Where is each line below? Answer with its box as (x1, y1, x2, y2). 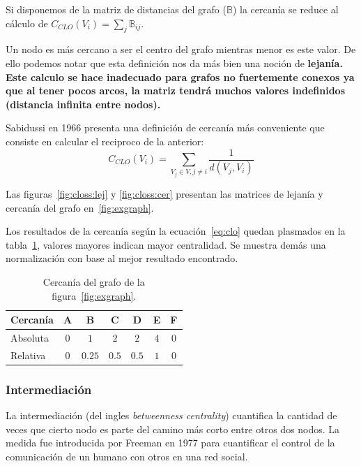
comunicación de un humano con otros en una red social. (6, 449, 248, 463)
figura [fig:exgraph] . (52, 288, 137, 303)
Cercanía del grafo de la (43, 274, 145, 289)
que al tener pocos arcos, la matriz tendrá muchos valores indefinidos (6, 83, 346, 98)
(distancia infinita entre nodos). (6, 96, 161, 111)
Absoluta (10, 330, 49, 344)
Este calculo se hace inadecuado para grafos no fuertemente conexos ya (6, 69, 355, 84)
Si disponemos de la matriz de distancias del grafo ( (6, 2, 226, 16)
